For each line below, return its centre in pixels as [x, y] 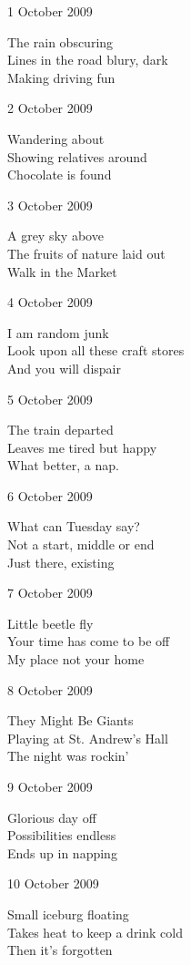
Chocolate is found [60, 175]
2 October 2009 [50, 108]
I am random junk [58, 332]
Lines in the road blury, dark [88, 60]
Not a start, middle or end [81, 544]
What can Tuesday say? [74, 526]
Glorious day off [52, 817]
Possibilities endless [62, 835]
